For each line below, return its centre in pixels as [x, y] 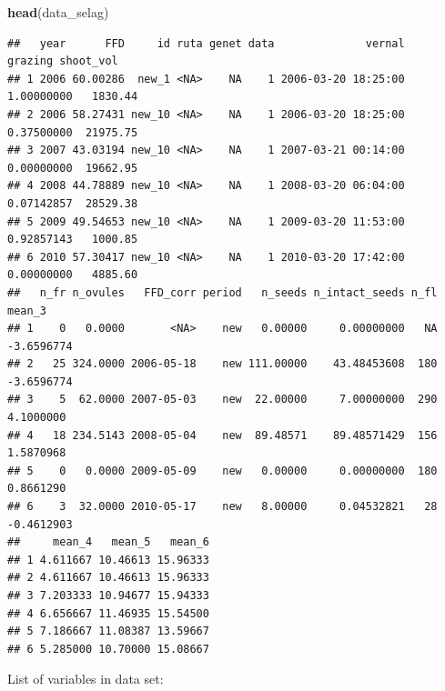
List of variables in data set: [86, 679]
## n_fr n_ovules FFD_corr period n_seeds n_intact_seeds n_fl [222, 292]
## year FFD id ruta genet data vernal [206, 43]
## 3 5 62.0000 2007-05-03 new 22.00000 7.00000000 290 [222, 400]
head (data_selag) [58, 12]
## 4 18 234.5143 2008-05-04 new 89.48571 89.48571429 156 [222, 435]
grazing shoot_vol [63, 61]
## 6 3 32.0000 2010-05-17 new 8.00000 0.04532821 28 [222, 507]
